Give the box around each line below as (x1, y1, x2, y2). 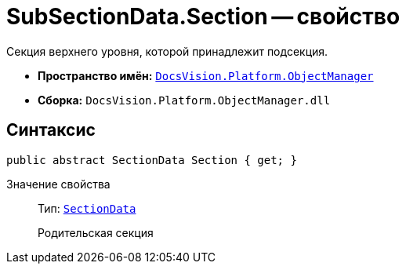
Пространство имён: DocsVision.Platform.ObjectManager (38, 68, 374, 82)
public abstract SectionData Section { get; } (6, 153, 297, 166)
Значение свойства (6, 177, 111, 191)
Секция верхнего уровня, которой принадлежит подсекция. (6, 44, 328, 58)
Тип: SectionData (38, 201, 136, 215)
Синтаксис (6, 120, 96, 140)
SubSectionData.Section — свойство (6, 3, 401, 30)
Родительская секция (38, 225, 154, 239)
